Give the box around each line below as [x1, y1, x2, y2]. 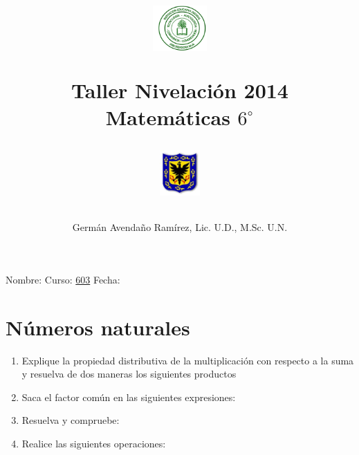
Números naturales [6, 313, 190, 341]
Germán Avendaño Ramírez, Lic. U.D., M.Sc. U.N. [72, 220, 288, 234]
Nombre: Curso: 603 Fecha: [6, 272, 120, 286]
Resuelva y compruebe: [21, 413, 120, 427]
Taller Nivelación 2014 [71, 75, 288, 104]
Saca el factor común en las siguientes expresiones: [21, 389, 236, 404]
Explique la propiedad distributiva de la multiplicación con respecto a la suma [21, 353, 354, 367]
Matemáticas [105, 102, 230, 131]
